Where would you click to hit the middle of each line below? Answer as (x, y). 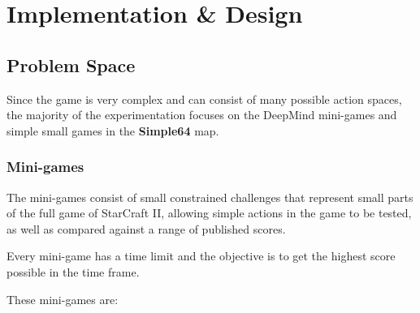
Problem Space (71, 64)
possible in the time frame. (73, 271)
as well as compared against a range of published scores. (146, 228)
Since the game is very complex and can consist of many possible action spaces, (204, 99)
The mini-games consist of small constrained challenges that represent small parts (210, 197)
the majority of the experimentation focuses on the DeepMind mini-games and (202, 115)
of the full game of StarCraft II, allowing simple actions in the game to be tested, (209, 213)
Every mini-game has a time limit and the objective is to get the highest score (201, 256)
